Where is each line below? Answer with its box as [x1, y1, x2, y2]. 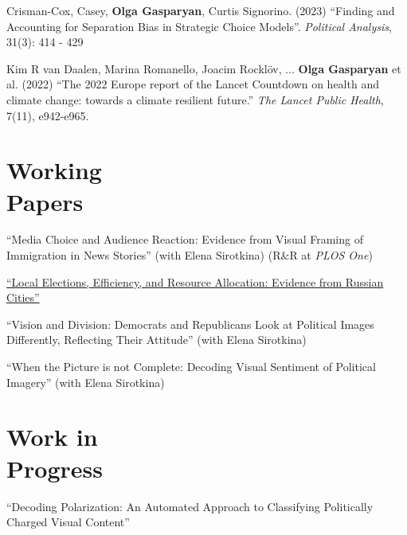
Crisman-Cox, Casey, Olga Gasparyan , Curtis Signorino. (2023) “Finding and [6, 2, 395, 18]
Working [6, 154, 102, 186]
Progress [6, 451, 103, 484]
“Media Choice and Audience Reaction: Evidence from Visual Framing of [6, 231, 363, 248]
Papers [6, 185, 84, 217]
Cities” [6, 289, 40, 306]
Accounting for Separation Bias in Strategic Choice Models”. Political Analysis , [6, 18, 392, 34]
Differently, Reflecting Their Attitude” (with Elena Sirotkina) [6, 331, 307, 348]
